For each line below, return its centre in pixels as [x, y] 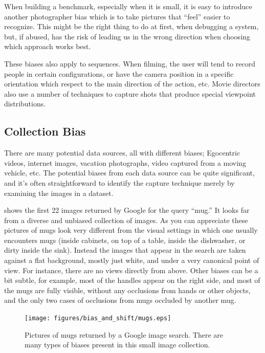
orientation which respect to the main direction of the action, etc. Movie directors [132, 84]
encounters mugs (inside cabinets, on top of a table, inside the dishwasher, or [125, 240]
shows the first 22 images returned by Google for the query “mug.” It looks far [127, 210]
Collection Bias [45, 131]
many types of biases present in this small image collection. [117, 345]
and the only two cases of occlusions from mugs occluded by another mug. [120, 300]
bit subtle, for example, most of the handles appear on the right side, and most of [132, 280]
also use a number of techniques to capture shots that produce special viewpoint [130, 93]
